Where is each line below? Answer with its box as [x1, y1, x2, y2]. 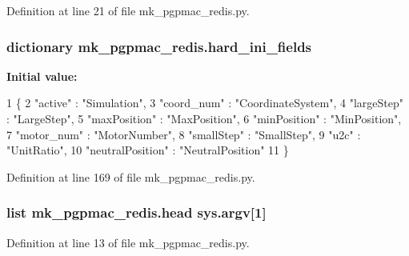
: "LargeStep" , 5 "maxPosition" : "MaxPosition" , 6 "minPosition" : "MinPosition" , [6, 110, 402, 126]
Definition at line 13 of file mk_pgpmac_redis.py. [6, 234, 250, 250]
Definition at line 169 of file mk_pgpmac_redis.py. [6, 168, 255, 185]
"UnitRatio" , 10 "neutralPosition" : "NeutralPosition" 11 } [6, 142, 289, 158]
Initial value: [6, 67, 78, 84]
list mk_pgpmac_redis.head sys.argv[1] [6, 202, 267, 222]
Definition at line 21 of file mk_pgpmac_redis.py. [6, 2, 250, 18]
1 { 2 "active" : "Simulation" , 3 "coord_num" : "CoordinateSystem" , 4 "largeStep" [6, 94, 403, 111]
